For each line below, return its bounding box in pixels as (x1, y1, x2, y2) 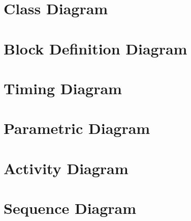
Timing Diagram (4, 77, 122, 98)
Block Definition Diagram (4, 38, 187, 59)
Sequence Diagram (4, 198, 137, 218)
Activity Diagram (4, 157, 129, 178)
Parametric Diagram (4, 118, 150, 139)
